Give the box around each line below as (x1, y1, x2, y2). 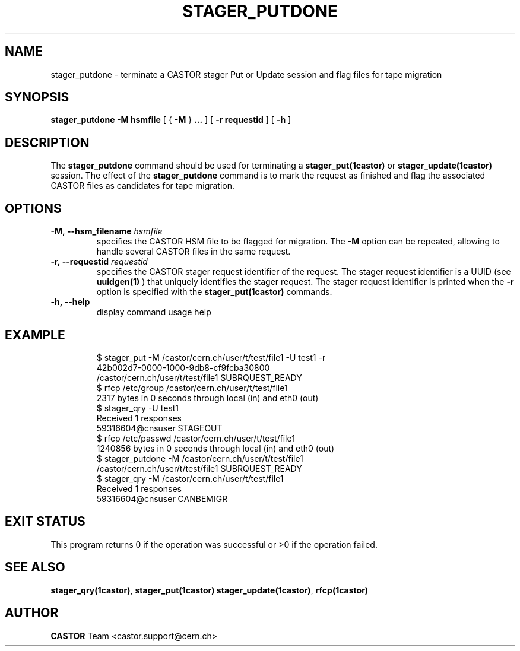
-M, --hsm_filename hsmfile (50, 226, 163, 237)
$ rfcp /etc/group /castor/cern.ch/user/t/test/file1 (96, 382, 288, 393)
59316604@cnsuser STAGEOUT (96, 423, 223, 433)
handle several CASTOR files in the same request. (96, 246, 291, 257)
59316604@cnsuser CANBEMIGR (96, 493, 228, 504)
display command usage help (96, 307, 211, 317)
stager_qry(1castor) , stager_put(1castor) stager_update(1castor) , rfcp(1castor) (50, 585, 369, 595)
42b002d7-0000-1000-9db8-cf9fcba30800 (96, 362, 270, 373)
